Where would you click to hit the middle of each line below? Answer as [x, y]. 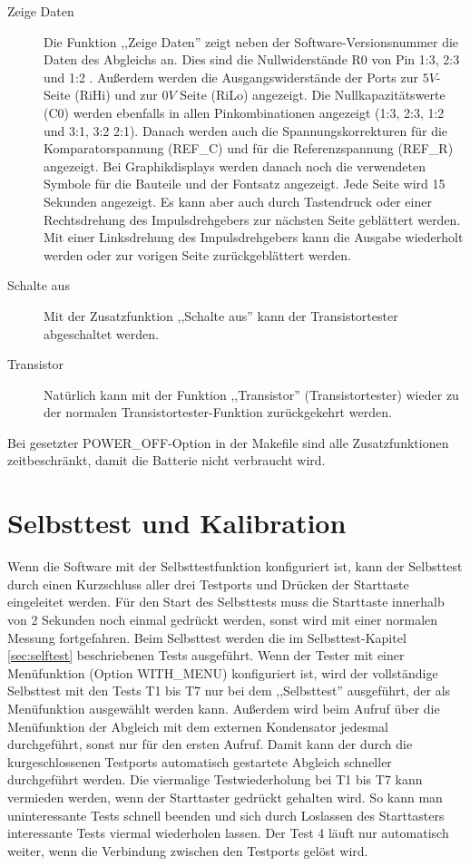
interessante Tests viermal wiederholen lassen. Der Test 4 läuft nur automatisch [228, 833]
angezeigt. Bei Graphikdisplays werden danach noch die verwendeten [235, 165]
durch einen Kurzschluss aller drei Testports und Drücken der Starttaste [208, 584]
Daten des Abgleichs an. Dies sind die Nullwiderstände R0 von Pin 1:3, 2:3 [252, 59]
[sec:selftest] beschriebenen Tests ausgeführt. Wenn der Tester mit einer [206, 655]
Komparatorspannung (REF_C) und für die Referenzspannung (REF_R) [249, 148]
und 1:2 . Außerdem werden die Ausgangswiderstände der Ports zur [231, 77]
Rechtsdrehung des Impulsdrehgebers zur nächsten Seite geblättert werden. [252, 219]
